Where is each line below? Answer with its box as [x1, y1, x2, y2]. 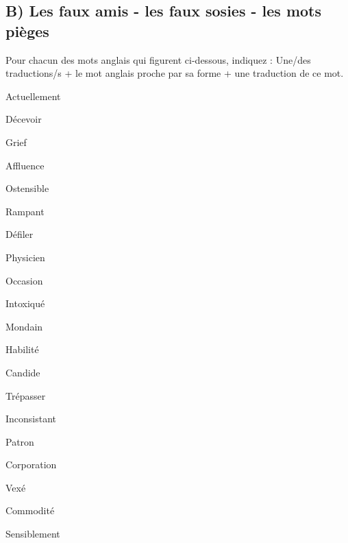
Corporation [5, 457, 57, 472]
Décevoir [5, 112, 42, 126]
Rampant [5, 204, 45, 218]
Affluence [5, 158, 45, 172]
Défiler [5, 227, 34, 241]
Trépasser [5, 388, 46, 402]
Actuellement [5, 88, 61, 103]
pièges [5, 20, 49, 41]
